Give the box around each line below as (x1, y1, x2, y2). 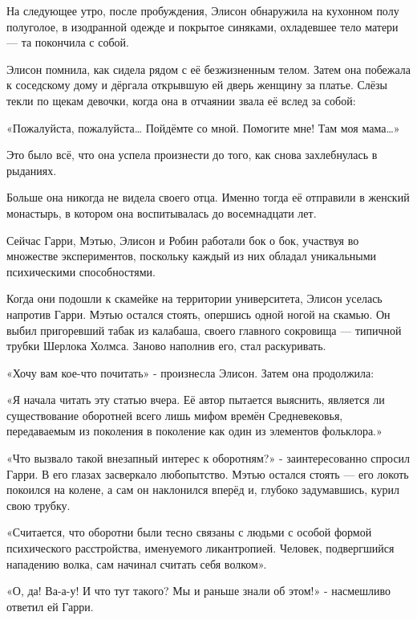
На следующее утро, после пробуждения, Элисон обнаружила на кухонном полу (6, 2, 399, 18)
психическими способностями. (6, 263, 156, 279)
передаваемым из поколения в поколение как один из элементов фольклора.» (6, 422, 383, 439)
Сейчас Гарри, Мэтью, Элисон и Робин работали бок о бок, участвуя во (6, 231, 359, 248)
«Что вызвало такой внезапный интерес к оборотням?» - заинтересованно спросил (6, 450, 411, 467)
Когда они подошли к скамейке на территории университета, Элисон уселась (6, 290, 383, 307)
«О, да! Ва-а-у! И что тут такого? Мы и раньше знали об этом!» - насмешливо (6, 582, 391, 599)
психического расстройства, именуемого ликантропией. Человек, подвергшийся (6, 540, 395, 557)
